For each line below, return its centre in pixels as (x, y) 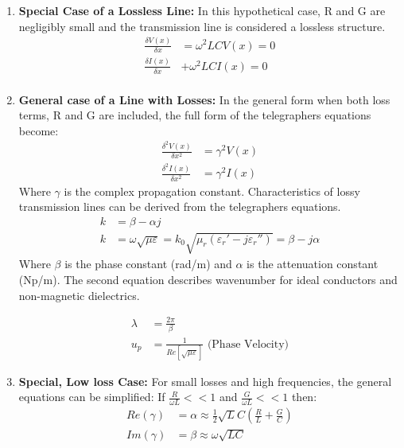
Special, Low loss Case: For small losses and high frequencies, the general (205, 381)
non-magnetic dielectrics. (79, 295)
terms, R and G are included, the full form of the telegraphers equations (195, 115)
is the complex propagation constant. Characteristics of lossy (212, 191)
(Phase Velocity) (248, 344)
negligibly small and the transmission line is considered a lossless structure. (202, 26)
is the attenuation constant (313, 264)
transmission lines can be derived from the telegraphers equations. (180, 206)
